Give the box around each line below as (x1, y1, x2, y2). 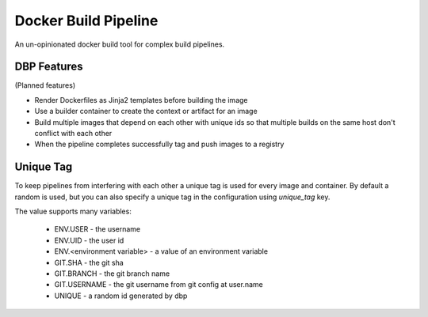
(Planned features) (14, 81, 76, 90)
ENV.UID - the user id (54, 236, 124, 245)
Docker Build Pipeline (14, 12, 159, 29)
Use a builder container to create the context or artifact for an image (34, 107, 258, 116)
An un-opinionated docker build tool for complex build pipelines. (14, 40, 225, 49)
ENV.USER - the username (54, 225, 141, 234)
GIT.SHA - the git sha (54, 258, 124, 267)
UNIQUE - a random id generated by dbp (54, 291, 188, 300)
